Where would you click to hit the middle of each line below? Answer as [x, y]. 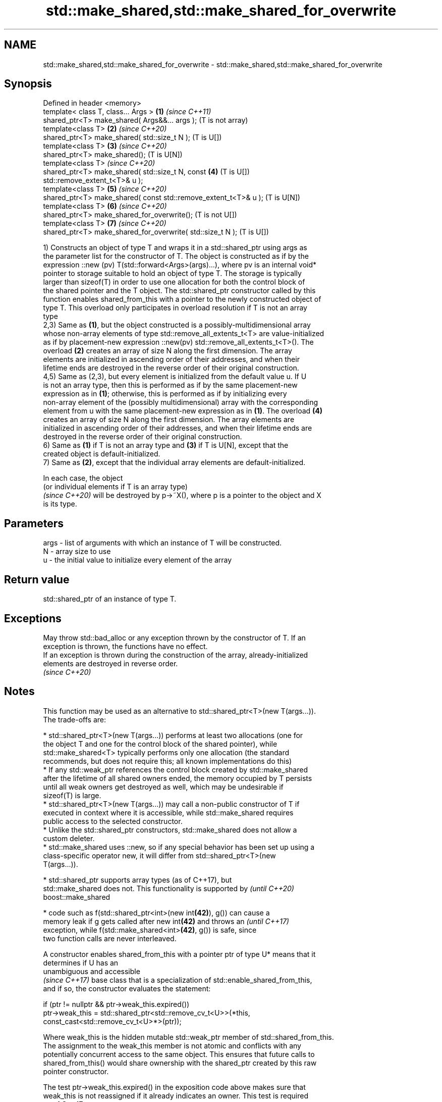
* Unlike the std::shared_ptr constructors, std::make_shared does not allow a [170, 830]
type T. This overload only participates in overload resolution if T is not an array [175, 308]
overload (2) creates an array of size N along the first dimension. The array [168, 351]
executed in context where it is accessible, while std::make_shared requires [168, 812]
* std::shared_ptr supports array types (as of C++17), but [137, 880]
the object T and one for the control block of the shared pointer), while [160, 744]
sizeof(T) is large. [72, 795]
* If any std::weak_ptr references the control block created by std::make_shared [175, 769]
